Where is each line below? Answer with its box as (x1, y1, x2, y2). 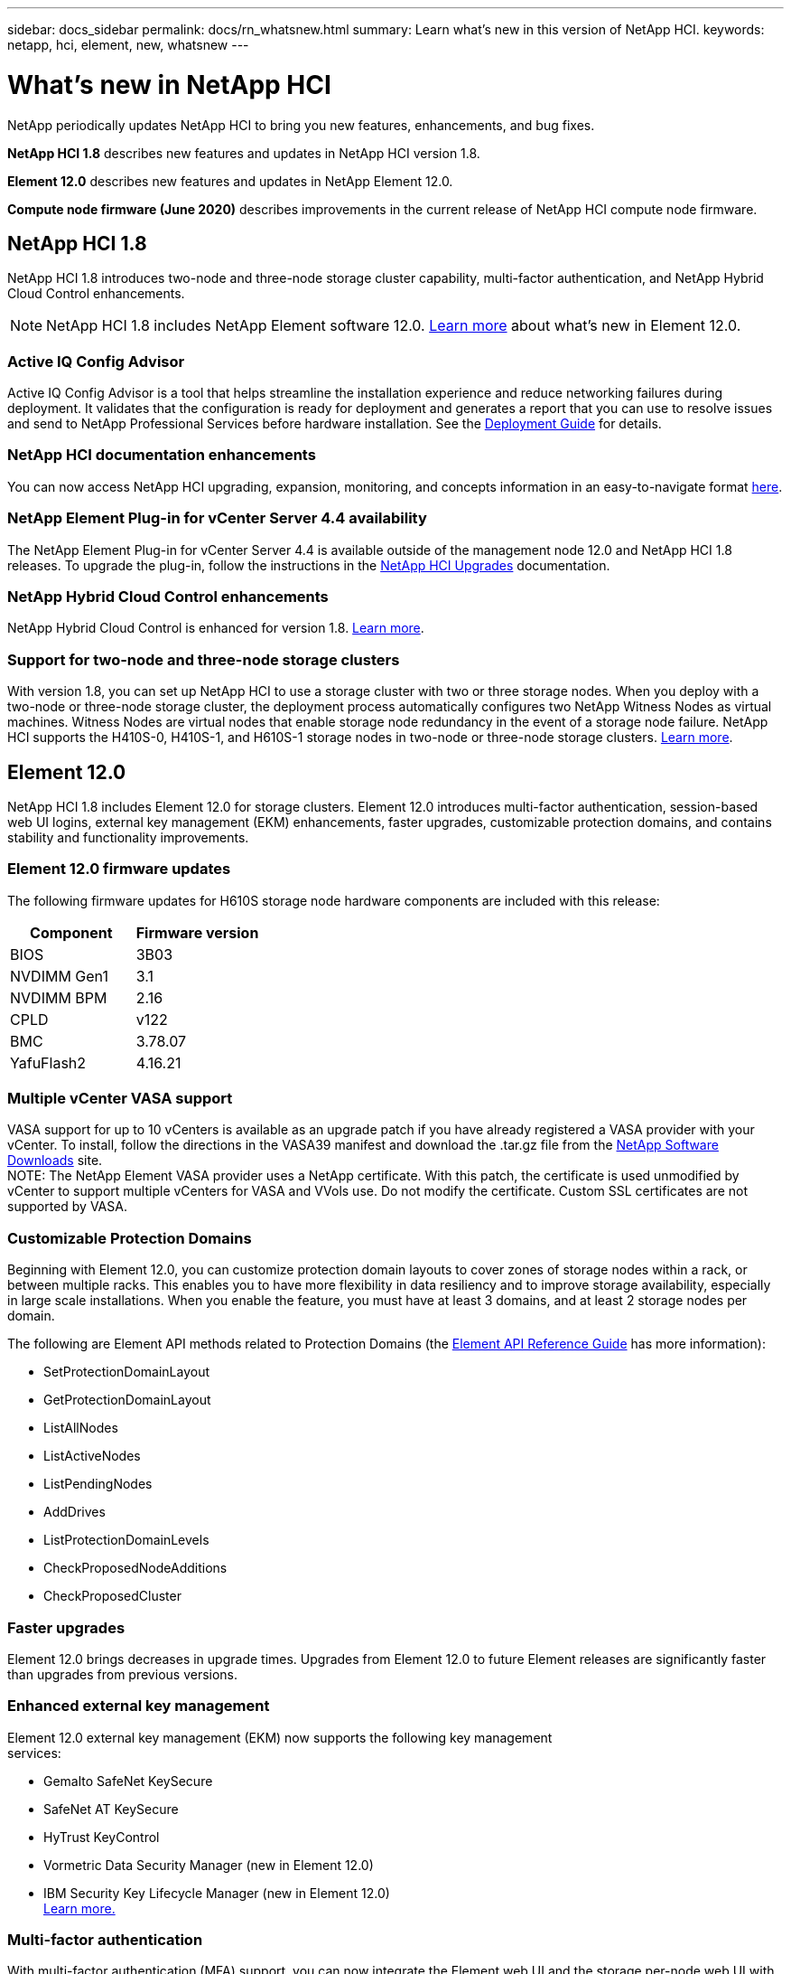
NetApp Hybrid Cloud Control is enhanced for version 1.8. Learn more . (7, 620, 424, 636)
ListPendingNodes (43, 1476, 153, 1492)
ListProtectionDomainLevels (43, 1532, 209, 1548)
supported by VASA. (7, 1198, 127, 1215)
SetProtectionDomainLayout (43, 1364, 210, 1380)
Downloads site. (7, 1152, 103, 1169)
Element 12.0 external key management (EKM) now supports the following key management (7, 1729, 553, 1745)
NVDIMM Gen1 (10, 966, 108, 985)
